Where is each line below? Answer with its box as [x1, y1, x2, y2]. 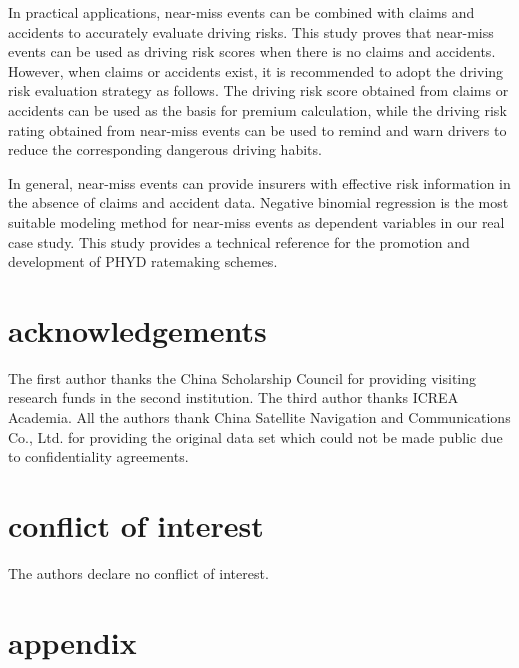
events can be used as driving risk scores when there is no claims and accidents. [8, 41, 496, 62]
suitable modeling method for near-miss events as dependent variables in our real [8, 211, 505, 232]
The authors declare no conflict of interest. [8, 562, 269, 583]
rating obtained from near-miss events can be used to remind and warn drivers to [8, 119, 507, 140]
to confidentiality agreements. [8, 446, 189, 467]
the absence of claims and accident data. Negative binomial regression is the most [8, 192, 509, 213]
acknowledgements [8, 309, 267, 350]
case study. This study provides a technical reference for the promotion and [8, 231, 470, 252]
